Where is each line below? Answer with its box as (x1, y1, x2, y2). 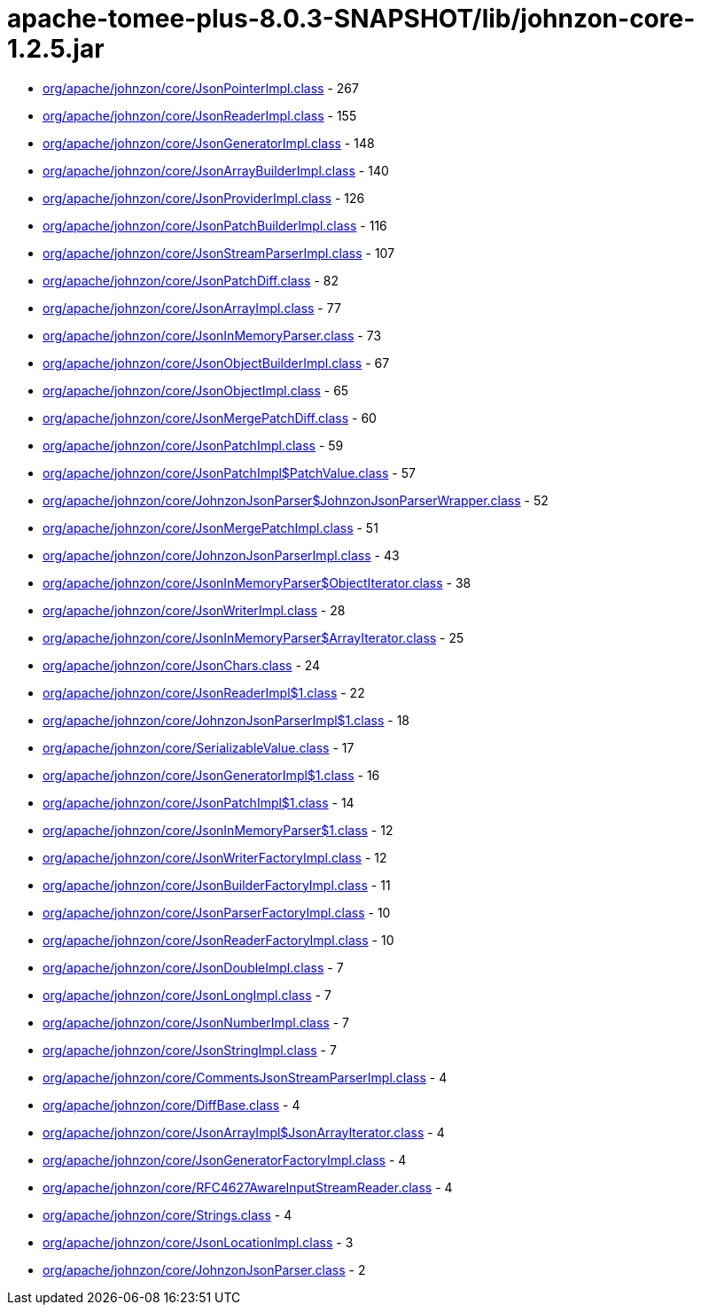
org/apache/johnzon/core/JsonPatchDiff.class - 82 (43, 272, 339, 288)
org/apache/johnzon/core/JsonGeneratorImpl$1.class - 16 (43, 767, 380, 783)
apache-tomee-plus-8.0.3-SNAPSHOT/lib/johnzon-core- (7, 4, 696, 34)
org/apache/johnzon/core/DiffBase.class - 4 (43, 1097, 300, 1113)
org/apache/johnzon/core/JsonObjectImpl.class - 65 (43, 382, 349, 398)
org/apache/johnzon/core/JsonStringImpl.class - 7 (43, 1042, 337, 1058)
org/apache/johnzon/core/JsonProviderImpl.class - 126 (43, 190, 365, 206)
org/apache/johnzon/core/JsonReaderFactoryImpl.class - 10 (43, 932, 394, 948)
